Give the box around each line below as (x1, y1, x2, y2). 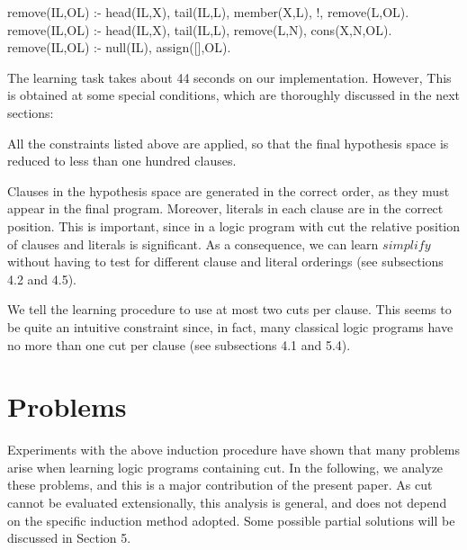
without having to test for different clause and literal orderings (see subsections (7, 252, 444, 271)
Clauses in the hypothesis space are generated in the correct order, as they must (7, 181, 450, 200)
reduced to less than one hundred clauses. (7, 151, 237, 170)
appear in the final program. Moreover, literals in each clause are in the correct (7, 199, 444, 218)
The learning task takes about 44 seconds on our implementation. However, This (7, 68, 452, 86)
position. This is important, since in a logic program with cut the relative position (7, 216, 461, 235)
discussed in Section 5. (7, 528, 131, 547)
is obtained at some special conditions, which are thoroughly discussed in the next (7, 86, 461, 104)
